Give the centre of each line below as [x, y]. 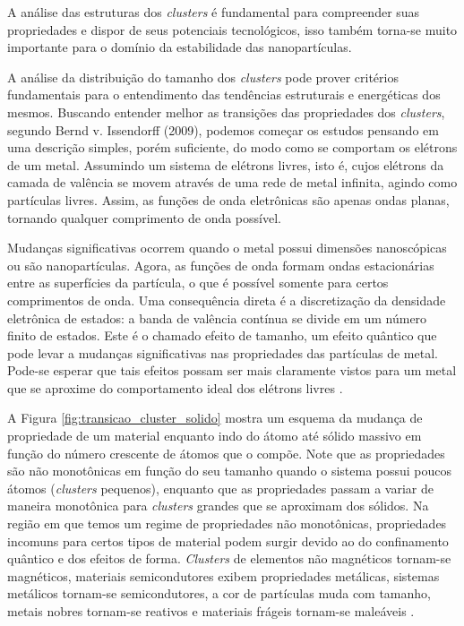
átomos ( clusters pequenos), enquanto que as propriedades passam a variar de [220, 488]
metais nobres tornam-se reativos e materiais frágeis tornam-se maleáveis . [211, 611]
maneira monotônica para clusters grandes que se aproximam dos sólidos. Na [218, 506]
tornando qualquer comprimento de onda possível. [144, 217]
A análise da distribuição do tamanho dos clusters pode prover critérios [203, 77]
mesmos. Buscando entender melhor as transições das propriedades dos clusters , [226, 111]
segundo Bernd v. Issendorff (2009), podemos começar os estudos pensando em [223, 129]
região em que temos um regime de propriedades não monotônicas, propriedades [227, 523]
